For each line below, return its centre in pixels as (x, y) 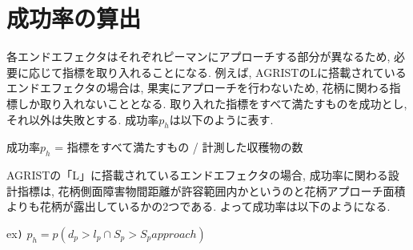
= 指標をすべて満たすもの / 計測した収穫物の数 (179, 147)
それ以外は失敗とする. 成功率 (83, 119)
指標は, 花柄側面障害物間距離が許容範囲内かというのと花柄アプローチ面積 (211, 190)
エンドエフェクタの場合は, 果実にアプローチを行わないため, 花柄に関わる (198, 88)
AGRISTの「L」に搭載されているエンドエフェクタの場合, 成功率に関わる (197, 175)
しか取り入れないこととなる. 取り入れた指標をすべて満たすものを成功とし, (212, 103)
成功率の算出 (74, 18)
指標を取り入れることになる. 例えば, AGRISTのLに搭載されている (234, 72)
